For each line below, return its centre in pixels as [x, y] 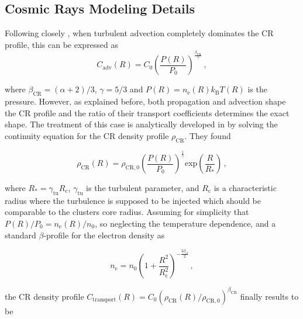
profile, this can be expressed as [62, 44]
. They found [208, 135]
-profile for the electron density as [104, 235]
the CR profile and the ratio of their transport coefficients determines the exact [147, 112]
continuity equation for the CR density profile [87, 135]
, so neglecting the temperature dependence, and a [185, 223]
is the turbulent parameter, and [143, 188]
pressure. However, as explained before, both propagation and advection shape [145, 101]
